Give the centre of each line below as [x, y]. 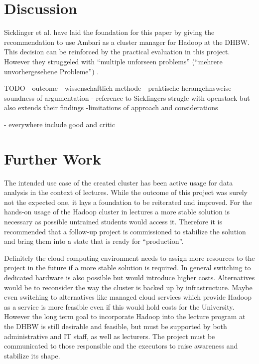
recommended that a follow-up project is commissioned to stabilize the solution [125, 231]
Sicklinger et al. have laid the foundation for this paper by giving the [109, 32]
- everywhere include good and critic [60, 124]
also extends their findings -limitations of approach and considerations [111, 107]
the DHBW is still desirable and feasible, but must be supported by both [116, 326]
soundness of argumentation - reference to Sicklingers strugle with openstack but [127, 97]
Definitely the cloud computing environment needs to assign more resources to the [129, 258]
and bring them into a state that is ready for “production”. [94, 241]
